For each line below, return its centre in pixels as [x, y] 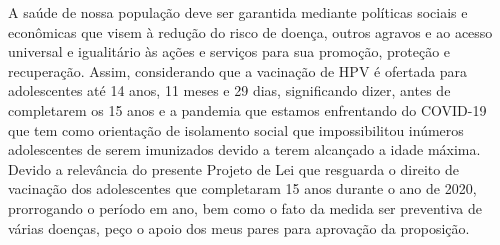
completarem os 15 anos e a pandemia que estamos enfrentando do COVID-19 [247, 109]
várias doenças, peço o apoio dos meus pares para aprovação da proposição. [239, 227]
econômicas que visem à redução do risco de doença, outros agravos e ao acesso [250, 31]
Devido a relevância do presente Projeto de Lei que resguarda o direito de [233, 168]
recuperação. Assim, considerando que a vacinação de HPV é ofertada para [238, 70]
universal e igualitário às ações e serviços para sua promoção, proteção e [229, 51]
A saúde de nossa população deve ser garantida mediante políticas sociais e [238, 12]
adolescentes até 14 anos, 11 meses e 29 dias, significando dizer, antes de [229, 90]
